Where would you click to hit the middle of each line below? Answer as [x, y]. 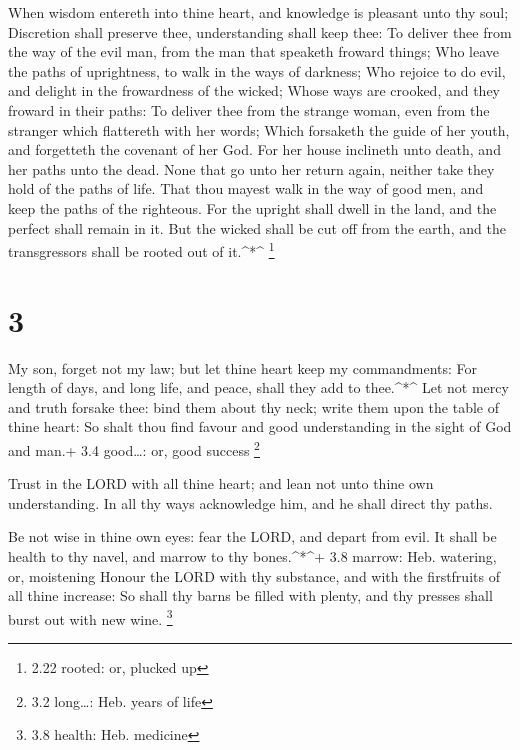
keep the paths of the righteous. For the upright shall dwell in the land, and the [252, 207]
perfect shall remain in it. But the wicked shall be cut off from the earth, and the [257, 227]
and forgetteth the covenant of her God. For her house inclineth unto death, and [254, 149]
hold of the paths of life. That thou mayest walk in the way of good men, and [246, 188]
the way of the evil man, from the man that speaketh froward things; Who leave [254, 51]
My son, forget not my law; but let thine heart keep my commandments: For [243, 367]
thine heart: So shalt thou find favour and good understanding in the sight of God [260, 426]
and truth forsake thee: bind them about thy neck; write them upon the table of [254, 406]
